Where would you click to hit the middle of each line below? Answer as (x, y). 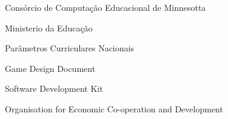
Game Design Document (50, 68)
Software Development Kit (54, 88)
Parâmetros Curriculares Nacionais (69, 48)
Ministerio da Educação (49, 27)
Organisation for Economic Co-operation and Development (114, 108)
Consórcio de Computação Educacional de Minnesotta (106, 7)
